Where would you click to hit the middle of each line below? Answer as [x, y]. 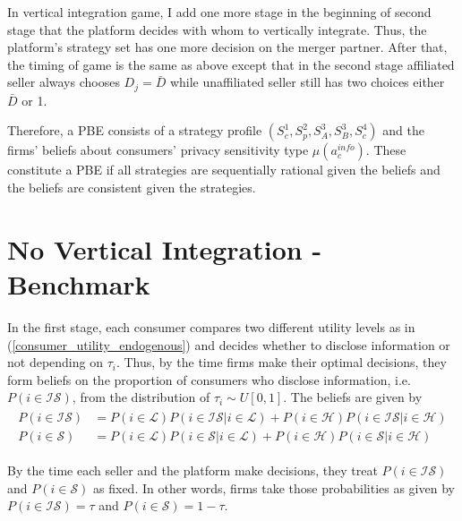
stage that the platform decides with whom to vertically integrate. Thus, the [217, 29]
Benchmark [79, 283]
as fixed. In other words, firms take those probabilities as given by [274, 487]
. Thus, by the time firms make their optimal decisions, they [281, 362]
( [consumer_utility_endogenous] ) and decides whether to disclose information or [229, 344]
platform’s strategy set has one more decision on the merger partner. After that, [227, 47]
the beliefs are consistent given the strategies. [132, 188]
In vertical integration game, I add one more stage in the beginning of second [219, 12]
